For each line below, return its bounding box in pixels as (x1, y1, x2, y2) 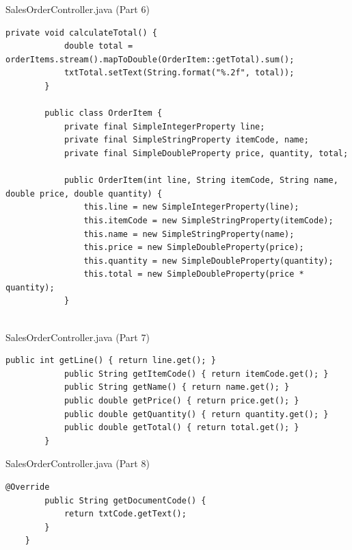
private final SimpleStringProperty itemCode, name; (64, 135, 309, 145)
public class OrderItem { (44, 108, 163, 118)
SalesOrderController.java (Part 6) (5, 2, 150, 16)
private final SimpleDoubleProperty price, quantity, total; (64, 148, 349, 158)
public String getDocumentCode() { (44, 495, 206, 505)
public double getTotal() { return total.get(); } (64, 423, 299, 433)
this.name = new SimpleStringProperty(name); (83, 229, 295, 239)
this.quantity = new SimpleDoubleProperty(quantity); (83, 255, 334, 266)
